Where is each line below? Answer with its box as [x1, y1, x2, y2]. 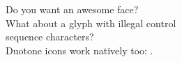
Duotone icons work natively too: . [6, 42, 153, 57]
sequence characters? [6, 29, 94, 44]
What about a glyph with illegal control [6, 15, 176, 30]
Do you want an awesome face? [6, 2, 139, 16]
